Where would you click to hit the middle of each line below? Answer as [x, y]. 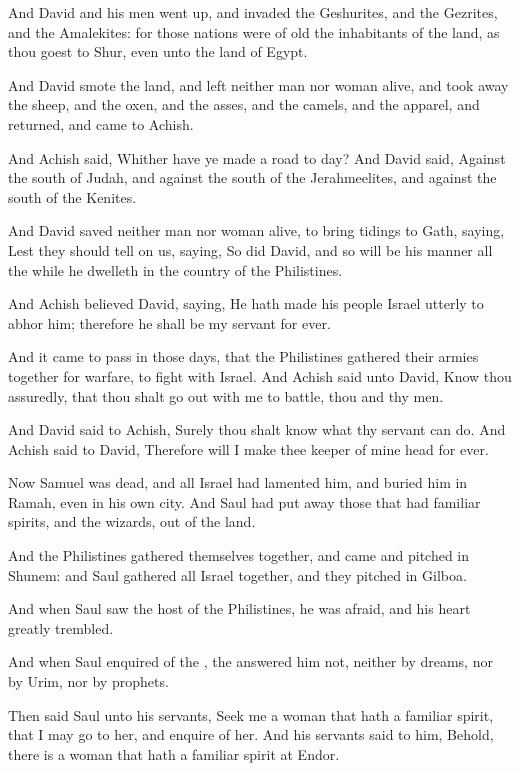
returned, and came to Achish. [101, 123]
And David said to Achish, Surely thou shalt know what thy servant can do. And [257, 429]
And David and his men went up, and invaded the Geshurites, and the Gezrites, [253, 12]
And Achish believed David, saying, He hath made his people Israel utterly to [246, 303]
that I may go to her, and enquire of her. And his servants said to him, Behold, [251, 734]
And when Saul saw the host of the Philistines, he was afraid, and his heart [239, 608]
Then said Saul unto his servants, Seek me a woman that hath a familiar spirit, [251, 714]
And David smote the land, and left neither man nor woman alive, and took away [258, 84]
